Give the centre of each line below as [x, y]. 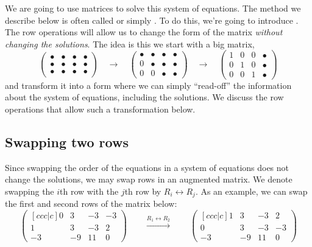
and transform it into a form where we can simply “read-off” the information [148, 85]
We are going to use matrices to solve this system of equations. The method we [153, 8]
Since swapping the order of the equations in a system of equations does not [147, 167]
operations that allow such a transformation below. [100, 109]
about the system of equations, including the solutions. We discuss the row [144, 97]
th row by [143, 191]
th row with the [89, 191]
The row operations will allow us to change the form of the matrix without [144, 32]
